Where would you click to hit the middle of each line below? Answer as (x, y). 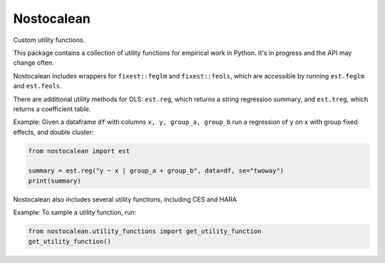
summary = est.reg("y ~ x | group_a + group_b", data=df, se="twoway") (156, 171)
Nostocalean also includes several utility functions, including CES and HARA (125, 199)
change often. (34, 63)
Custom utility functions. (49, 40)
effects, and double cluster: (53, 132)
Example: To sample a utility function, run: (75, 212)
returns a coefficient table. (52, 109)
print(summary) (55, 181)
